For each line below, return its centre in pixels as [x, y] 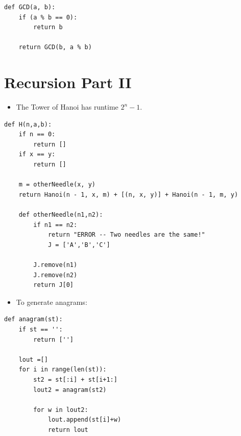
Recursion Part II [68, 82]
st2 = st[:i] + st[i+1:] [75, 379]
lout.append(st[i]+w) [85, 420]
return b [48, 27]
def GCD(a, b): [30, 7]
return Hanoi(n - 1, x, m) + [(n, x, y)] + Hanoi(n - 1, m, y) [128, 194]
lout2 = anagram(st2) [70, 390]
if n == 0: [37, 134]
